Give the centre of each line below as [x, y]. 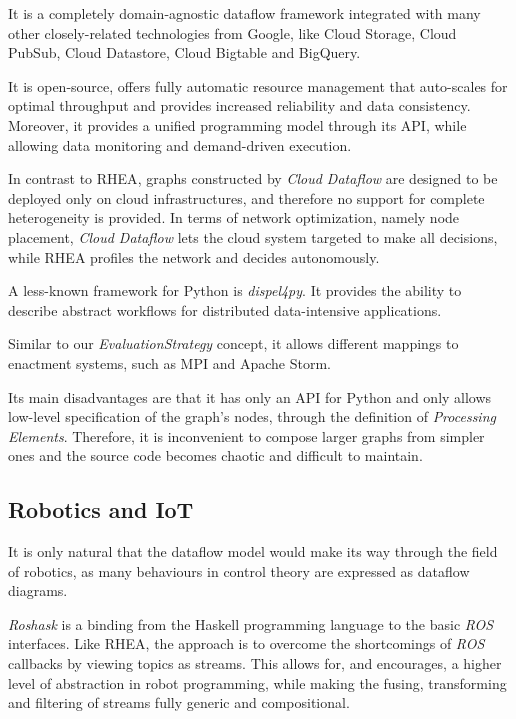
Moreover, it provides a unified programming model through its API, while [237, 124]
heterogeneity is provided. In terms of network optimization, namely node [234, 217]
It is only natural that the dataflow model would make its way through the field [253, 551]
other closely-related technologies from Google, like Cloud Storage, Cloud [232, 32]
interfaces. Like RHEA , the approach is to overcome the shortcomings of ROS [246, 643]
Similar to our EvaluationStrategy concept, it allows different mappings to [233, 343]
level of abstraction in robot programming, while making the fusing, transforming [257, 682]
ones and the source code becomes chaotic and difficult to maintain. [215, 455]
